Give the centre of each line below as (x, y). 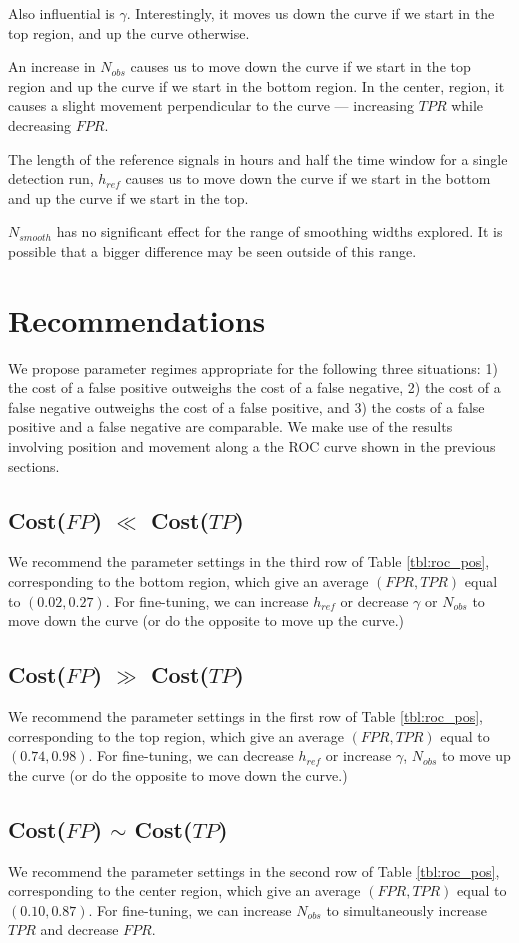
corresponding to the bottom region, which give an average (188, 581)
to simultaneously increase (406, 909)
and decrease (79, 929)
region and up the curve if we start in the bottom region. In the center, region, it (256, 85)
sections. (34, 465)
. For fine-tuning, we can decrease (191, 755)
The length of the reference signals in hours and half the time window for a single (258, 158)
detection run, (51, 178)
